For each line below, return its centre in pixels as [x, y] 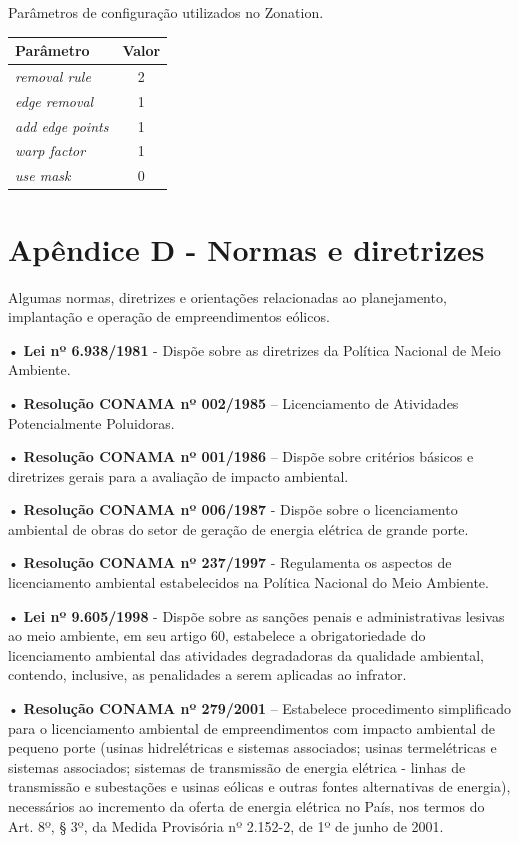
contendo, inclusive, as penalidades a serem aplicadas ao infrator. [207, 674]
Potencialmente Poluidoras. [91, 422]
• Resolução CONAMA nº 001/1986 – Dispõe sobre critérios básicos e [241, 456]
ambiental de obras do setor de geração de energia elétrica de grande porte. [238, 528]
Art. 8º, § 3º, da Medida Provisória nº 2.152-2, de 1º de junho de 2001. [226, 825]
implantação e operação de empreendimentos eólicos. [169, 316]
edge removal [54, 100]
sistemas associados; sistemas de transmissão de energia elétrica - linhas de [237, 766]
